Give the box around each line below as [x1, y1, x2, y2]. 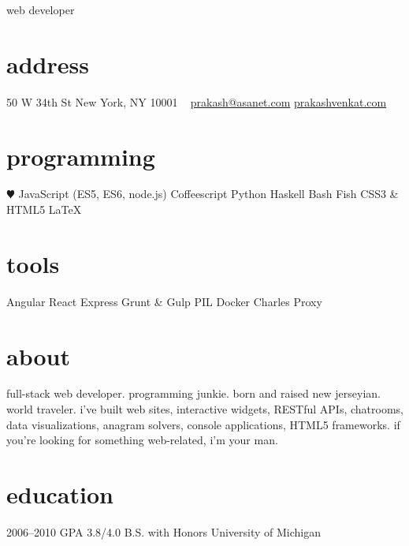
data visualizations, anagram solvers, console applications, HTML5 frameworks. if [6, 416, 400, 432]
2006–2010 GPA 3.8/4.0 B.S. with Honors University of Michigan [6, 523, 322, 540]
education [6, 478, 113, 510]
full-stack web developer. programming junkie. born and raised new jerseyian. [6, 385, 381, 402]
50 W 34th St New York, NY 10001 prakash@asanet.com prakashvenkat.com [6, 93, 387, 110]
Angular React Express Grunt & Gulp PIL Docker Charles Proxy [6, 293, 322, 309]
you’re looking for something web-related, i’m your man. [6, 432, 278, 448]
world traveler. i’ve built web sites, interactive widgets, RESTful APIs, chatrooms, [6, 401, 403, 417]
